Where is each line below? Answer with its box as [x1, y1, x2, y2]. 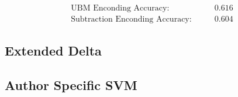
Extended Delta [5, 41, 102, 60]
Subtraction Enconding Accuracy [71, 15, 189, 24]
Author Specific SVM [5, 76, 137, 94]
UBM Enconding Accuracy [71, 4, 167, 13]
